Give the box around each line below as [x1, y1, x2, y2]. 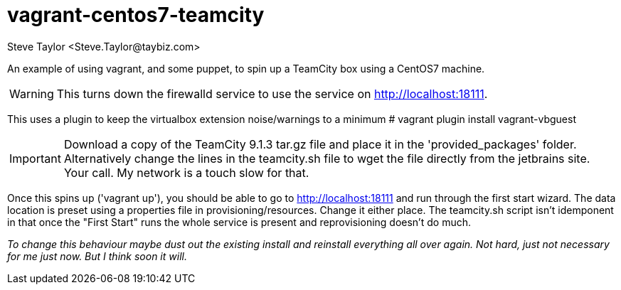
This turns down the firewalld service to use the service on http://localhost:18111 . [56, 86, 488, 101]
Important [9, 151, 61, 166]
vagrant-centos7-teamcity [7, 3, 265, 27]
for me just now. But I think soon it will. [7, 249, 187, 262]
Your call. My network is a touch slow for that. [63, 165, 309, 180]
